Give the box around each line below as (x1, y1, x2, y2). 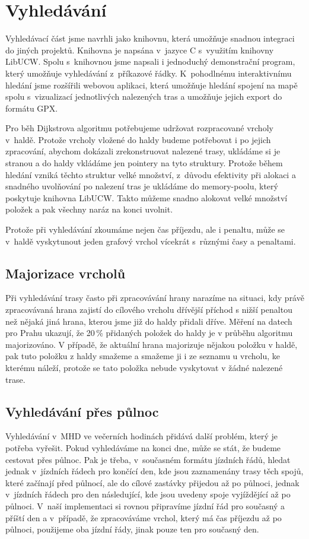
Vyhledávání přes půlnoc (5, 402, 159, 420)
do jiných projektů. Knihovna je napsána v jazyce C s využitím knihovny (5, 43, 274, 56)
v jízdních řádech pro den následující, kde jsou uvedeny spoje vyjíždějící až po (5, 488, 291, 500)
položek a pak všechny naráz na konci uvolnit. (5, 203, 173, 215)
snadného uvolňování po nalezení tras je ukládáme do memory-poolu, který (5, 180, 278, 192)
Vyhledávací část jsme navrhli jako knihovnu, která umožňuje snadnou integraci (5, 32, 295, 45)
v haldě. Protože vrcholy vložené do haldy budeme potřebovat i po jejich (5, 133, 271, 145)
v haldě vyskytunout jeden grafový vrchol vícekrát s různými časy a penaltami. (5, 234, 296, 247)
